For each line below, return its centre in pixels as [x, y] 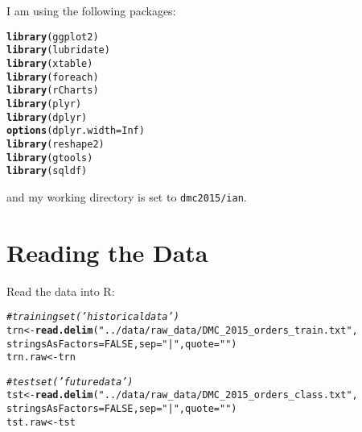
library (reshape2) [56, 144]
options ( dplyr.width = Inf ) [76, 131]
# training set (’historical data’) [93, 317]
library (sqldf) [47, 171]
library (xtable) [50, 63]
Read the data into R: [61, 291]
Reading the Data [107, 252]
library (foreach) [53, 77]
